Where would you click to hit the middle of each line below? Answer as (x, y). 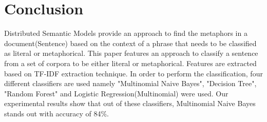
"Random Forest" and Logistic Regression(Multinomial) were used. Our (116, 93)
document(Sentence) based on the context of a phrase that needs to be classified (130, 43)
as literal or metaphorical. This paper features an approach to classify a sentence (131, 53)
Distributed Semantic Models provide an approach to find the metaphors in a (126, 33)
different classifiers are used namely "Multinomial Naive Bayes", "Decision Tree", (130, 83)
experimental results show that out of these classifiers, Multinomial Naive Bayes (130, 103)
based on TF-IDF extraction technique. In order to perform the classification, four (133, 73)
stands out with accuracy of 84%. (56, 113)
